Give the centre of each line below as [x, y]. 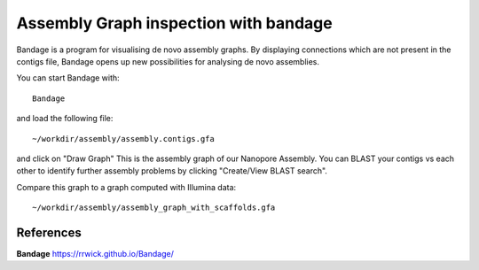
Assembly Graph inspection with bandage [174, 23]
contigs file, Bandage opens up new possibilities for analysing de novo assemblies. [168, 61]
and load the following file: [65, 119]
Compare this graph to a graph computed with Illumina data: [126, 187]
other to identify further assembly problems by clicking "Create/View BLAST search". [172, 171]
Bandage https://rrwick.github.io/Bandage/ [95, 253]
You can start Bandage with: [68, 78]
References [49, 232]
